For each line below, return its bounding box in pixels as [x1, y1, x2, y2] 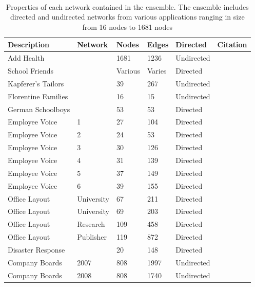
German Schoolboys [8, 103, 70, 114]
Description [8, 39, 50, 50]
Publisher [77, 231, 107, 242]
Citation [217, 39, 247, 50]
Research [77, 219, 105, 229]
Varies [147, 65, 167, 76]
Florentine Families [8, 91, 68, 101]
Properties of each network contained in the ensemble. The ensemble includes [6, 1, 249, 12]
